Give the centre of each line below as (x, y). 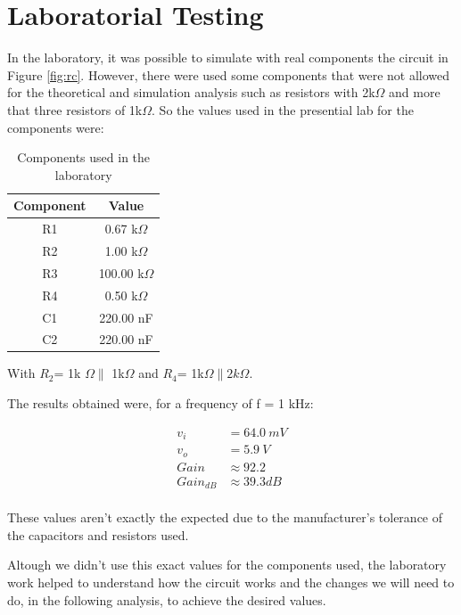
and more (415, 92)
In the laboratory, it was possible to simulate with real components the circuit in (228, 57)
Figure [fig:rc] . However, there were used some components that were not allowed (229, 74)
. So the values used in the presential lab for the (283, 109)
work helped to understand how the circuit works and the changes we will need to (231, 582)
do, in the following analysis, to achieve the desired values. (167, 599)
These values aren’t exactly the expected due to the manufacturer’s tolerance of (225, 517)
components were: (56, 127)
